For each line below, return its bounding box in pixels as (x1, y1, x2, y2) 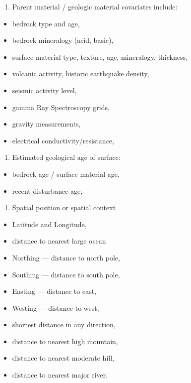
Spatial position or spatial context (12, 202, 116, 213)
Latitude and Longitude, (12, 219, 87, 229)
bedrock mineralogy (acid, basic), (12, 35, 114, 45)
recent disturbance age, (12, 185, 83, 196)
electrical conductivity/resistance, (12, 135, 114, 145)
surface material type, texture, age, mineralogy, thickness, (12, 51, 188, 62)
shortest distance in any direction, (12, 319, 116, 330)
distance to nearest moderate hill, (12, 353, 114, 363)
